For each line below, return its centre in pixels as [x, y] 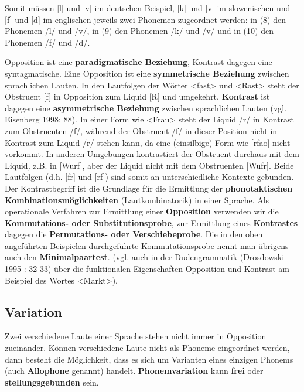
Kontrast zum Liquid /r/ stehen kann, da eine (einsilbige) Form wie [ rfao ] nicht [148, 142]
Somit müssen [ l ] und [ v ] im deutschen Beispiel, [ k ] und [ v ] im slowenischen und [148, 8]
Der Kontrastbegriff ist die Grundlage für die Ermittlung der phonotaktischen [149, 188]
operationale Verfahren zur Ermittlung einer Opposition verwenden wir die [142, 211]
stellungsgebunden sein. [52, 382]
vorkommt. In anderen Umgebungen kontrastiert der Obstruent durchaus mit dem [152, 154]
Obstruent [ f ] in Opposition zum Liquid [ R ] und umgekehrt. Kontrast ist [137, 96]
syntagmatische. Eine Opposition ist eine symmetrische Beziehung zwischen [147, 73]
